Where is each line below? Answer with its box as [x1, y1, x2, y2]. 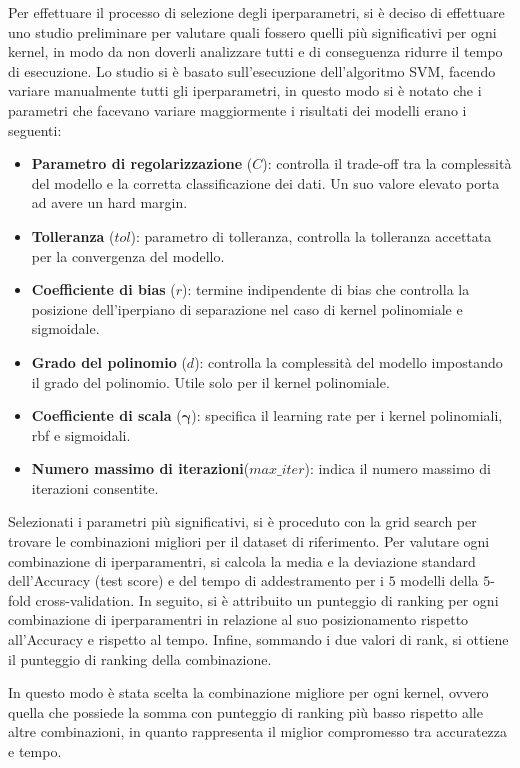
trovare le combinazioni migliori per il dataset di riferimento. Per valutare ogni [8, 531, 490, 552]
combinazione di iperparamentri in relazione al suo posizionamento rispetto [8, 609, 469, 630]
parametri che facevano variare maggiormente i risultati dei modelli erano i [8, 99, 467, 120]
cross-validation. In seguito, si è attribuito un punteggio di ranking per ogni [35, 589, 499, 610]
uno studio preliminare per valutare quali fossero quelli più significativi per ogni [8, 21, 497, 42]
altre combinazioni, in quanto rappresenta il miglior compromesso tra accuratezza [8, 721, 508, 742]
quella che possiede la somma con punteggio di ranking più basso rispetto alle [8, 701, 483, 722]
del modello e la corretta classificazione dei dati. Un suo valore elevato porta [31, 172, 500, 193]
